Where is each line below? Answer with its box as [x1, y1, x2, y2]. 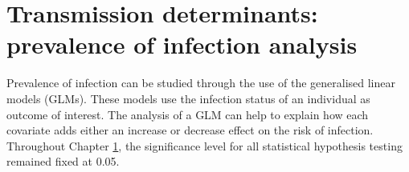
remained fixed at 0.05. [6, 153, 120, 170]
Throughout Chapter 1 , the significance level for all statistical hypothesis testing [6, 137, 403, 154]
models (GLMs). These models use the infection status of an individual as [6, 90, 370, 106]
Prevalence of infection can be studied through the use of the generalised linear [6, 74, 395, 91]
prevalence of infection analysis [6, 28, 358, 61]
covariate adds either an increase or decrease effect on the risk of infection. [6, 122, 374, 138]
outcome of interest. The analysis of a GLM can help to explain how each [6, 106, 369, 122]
